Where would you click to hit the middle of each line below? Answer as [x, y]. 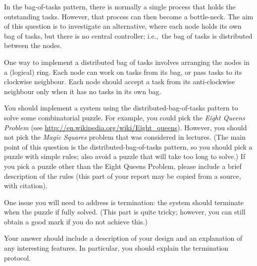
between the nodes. [33, 45]
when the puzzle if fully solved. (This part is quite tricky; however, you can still [125, 212]
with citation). [26, 186]
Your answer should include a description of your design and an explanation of [123, 238]
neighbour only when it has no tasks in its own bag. [83, 91]
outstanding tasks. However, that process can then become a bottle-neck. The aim [129, 16]
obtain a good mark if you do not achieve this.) [76, 221]
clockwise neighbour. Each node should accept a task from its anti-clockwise [120, 81]
